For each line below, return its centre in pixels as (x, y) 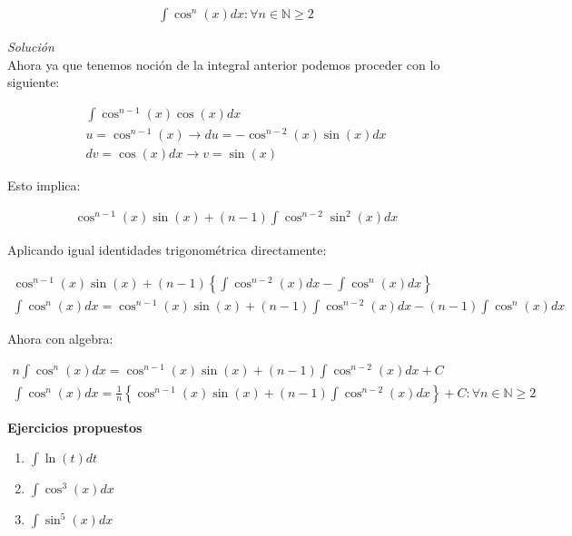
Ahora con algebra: (60, 338)
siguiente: (34, 82)
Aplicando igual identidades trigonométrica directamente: (167, 250)
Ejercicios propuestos (75, 427)
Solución (31, 47)
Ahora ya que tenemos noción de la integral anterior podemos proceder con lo (224, 64)
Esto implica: (44, 185)
